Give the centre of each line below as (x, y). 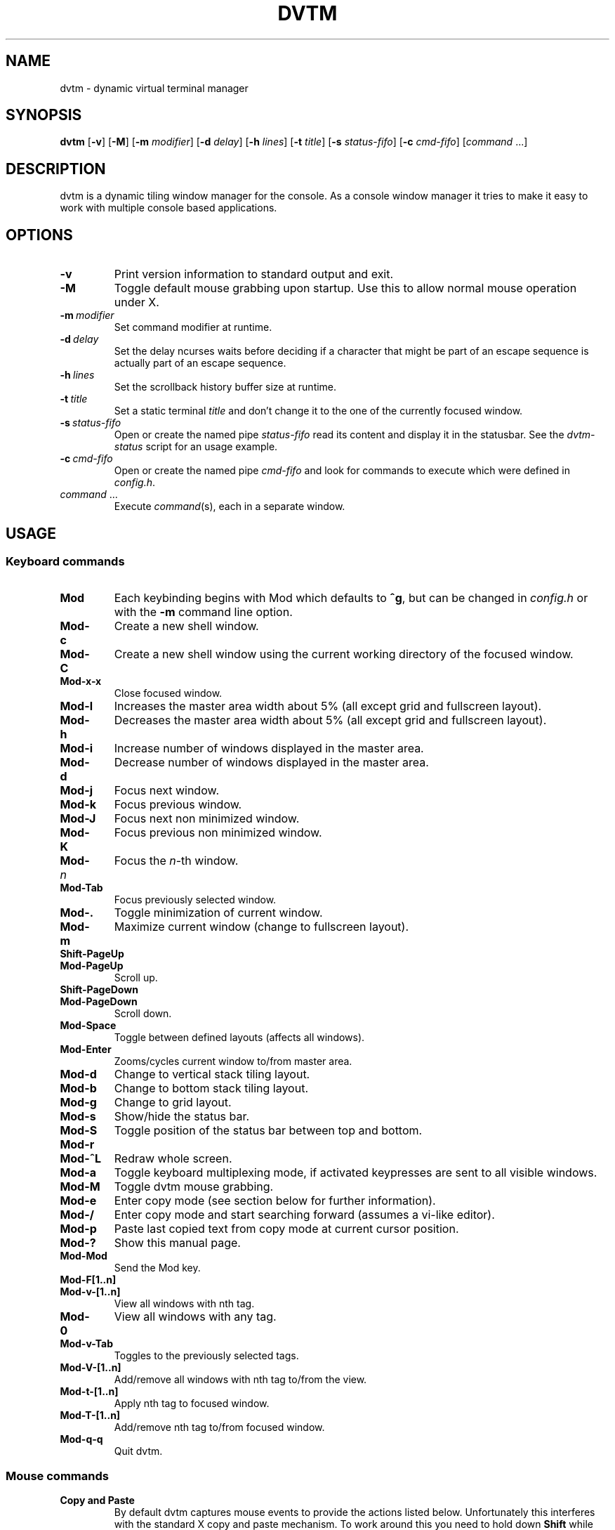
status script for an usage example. (196, 447)
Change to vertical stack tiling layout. (212, 1074)
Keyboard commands (65, 561)
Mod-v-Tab (86, 1344)
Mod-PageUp (92, 966)
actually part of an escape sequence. (200, 363)
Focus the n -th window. (176, 861)
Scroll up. (136, 978)
